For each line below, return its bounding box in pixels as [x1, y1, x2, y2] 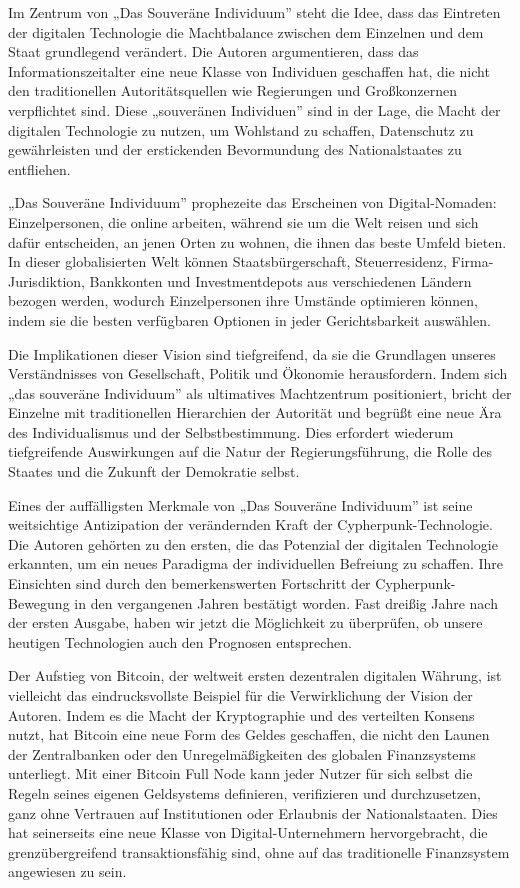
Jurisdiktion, [8, 270, 85, 291]
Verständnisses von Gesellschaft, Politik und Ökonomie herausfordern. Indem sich [8, 363, 508, 384]
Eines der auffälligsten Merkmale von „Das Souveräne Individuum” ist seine [8, 494, 473, 515]
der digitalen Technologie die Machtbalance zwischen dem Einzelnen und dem [8, 21, 484, 42]
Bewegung [8, 592, 70, 613]
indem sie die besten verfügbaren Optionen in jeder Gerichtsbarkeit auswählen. [8, 309, 491, 330]
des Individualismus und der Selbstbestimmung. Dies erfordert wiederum [8, 421, 454, 442]
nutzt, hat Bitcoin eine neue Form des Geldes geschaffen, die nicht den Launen [8, 724, 490, 745]
